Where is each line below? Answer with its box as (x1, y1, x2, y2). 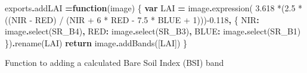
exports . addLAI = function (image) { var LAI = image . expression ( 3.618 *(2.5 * (5, 2, 303, 14)
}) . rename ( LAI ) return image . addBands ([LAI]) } (5, 36, 188, 49)
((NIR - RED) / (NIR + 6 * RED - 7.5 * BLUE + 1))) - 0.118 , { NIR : (5, 13, 259, 26)
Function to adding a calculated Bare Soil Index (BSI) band (5, 56, 224, 69)
